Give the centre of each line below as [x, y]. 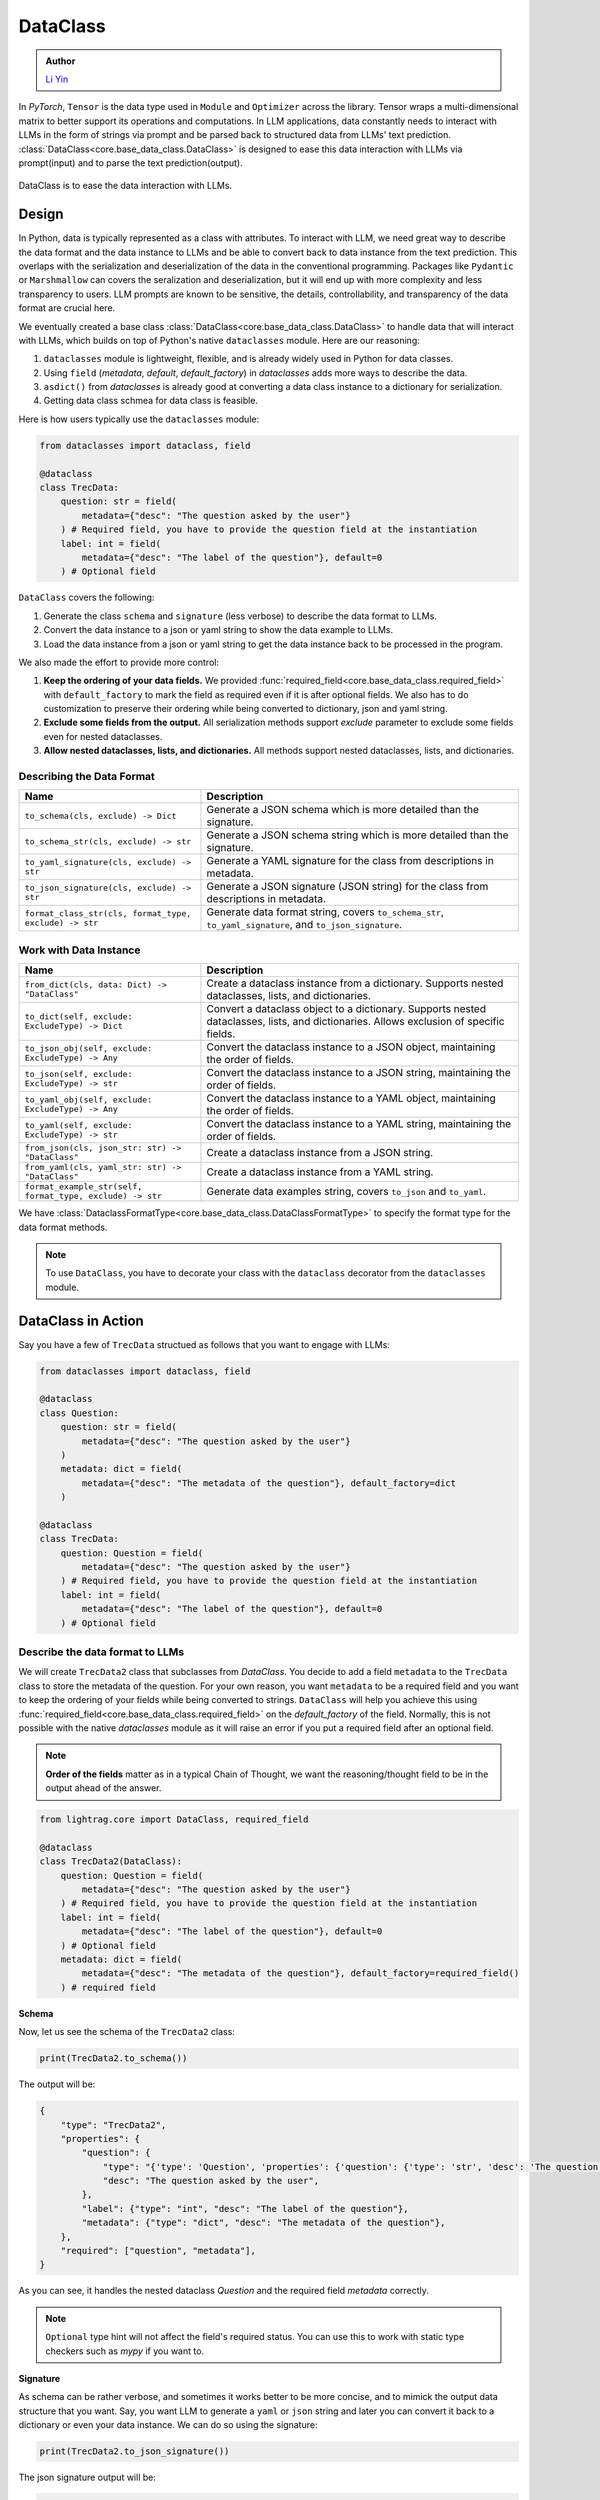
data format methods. [63, 1227]
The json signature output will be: [87, 2477]
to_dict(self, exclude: [78, 1016]
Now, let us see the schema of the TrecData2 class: [126, 2032]
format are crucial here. [67, 308]
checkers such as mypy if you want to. [125, 2351]
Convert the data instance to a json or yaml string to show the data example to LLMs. [218, 630]
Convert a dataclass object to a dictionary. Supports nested [346, 1009]
